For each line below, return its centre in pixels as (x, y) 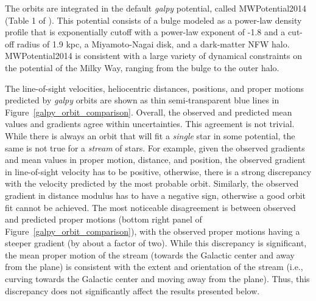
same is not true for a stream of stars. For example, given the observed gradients (155, 147)
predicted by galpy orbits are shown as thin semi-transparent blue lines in (142, 100)
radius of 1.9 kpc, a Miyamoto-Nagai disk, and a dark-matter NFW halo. (153, 43)
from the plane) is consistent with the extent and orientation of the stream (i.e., (154, 267)
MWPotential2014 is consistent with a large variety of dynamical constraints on (153, 56)
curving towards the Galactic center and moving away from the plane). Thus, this (157, 279)
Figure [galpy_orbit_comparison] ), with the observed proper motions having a (153, 231)
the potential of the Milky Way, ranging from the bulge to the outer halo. (142, 67)
